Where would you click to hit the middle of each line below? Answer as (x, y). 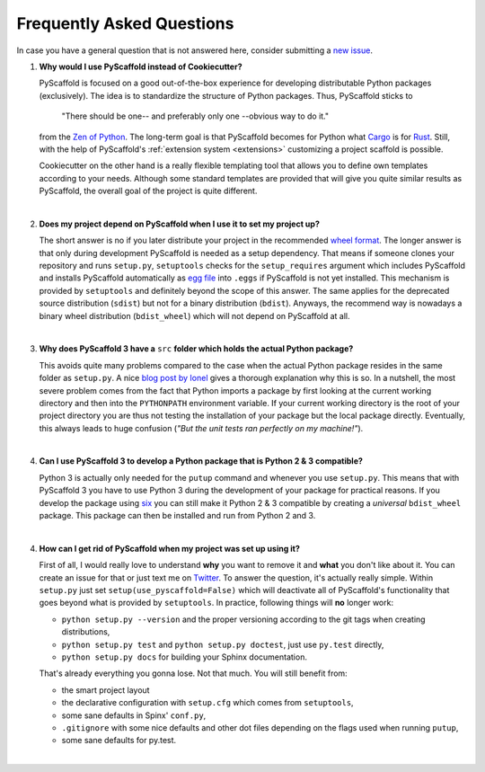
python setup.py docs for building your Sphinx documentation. (184, 657)
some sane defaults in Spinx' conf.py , (134, 715)
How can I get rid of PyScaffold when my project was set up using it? (170, 548)
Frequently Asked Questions (125, 23)
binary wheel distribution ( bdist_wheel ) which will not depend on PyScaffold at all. (194, 315)
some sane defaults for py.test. (119, 741)
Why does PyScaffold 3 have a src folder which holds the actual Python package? (196, 349)
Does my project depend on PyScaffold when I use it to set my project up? (180, 224)
